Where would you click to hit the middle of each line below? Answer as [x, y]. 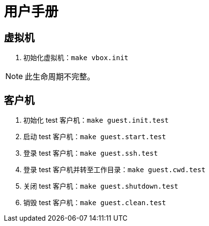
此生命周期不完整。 [60, 77]
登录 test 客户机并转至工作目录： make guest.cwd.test [114, 170]
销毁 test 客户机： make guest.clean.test [95, 203]
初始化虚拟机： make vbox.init [76, 58]
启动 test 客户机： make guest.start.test [95, 137]
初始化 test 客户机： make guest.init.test [96, 120]
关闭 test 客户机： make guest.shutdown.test [101, 186]
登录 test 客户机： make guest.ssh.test [91, 153]
